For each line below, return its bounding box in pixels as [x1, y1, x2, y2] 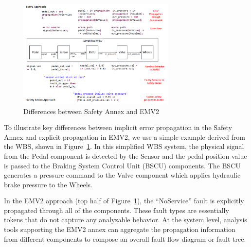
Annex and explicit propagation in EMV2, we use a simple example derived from [4, 132, 245, 142]
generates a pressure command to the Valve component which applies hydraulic [4, 170, 241, 180]
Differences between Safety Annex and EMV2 [23, 106, 159, 116]
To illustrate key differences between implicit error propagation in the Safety [4, 122, 232, 132]
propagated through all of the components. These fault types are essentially [4, 205, 229, 215]
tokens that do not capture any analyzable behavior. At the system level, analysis [4, 214, 247, 225]
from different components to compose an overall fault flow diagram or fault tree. [4, 233, 246, 244]
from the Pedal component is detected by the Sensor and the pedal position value [4, 150, 247, 161]
